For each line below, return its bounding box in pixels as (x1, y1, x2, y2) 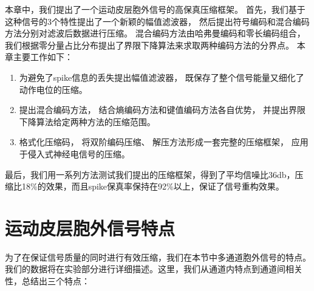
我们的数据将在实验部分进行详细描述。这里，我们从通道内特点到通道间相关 (5, 262, 302, 275)
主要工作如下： (13, 50, 73, 63)
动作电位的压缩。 (19, 83, 87, 95)
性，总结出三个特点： (5, 275, 90, 287)
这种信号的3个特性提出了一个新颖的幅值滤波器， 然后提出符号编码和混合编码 (5, 15, 310, 27)
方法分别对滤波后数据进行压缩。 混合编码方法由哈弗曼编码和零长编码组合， (5, 27, 305, 39)
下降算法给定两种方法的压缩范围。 (19, 115, 155, 128)
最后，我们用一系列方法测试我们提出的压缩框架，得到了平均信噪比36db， (5, 168, 295, 180)
